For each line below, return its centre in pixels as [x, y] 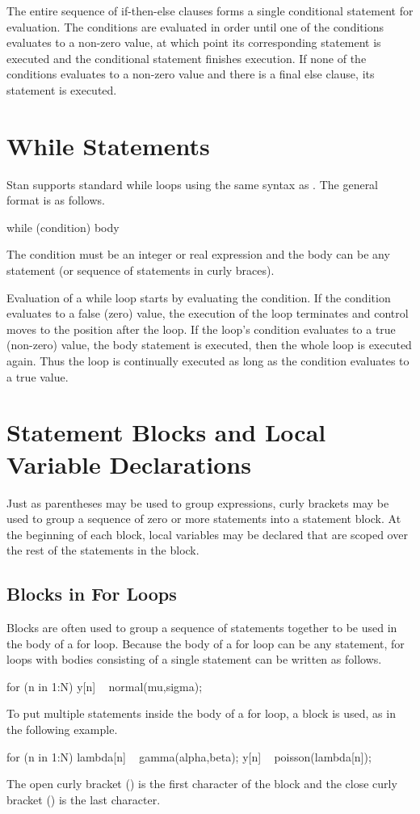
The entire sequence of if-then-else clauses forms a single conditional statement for [210, 11]
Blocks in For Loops [92, 594]
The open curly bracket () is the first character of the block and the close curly [202, 784]
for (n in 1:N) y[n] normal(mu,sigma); [105, 686]
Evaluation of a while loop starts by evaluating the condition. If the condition [199, 297]
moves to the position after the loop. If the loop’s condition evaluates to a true [201, 329]
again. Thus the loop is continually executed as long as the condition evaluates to [208, 361]
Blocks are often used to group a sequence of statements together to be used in [202, 628]
